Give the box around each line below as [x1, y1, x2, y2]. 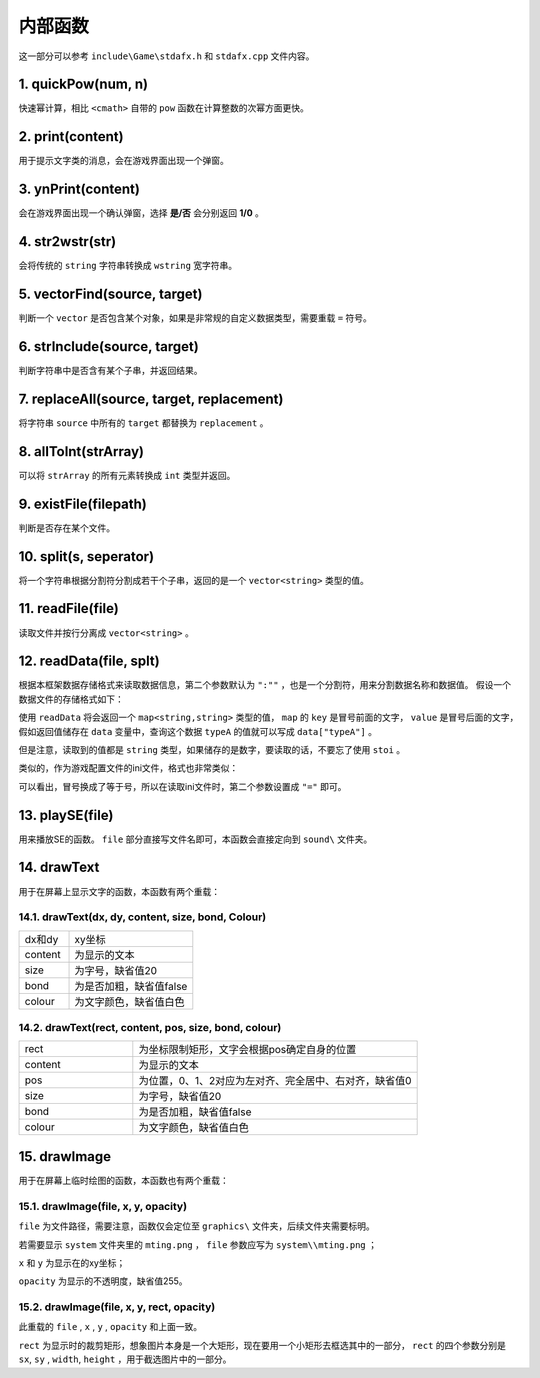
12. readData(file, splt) [18, 653, 160, 670]
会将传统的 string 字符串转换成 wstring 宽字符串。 [18, 260, 238, 272]
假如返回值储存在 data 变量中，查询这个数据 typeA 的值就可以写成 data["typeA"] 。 [18, 725, 378, 737]
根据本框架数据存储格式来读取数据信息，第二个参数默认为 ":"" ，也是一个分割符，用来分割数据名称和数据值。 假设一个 [18, 679, 512, 691]
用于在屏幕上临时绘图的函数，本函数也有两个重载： [18, 1174, 229, 1186]
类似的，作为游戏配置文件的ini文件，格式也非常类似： [18, 762, 239, 774]
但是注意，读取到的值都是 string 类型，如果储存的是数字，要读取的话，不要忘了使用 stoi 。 [18, 743, 406, 755]
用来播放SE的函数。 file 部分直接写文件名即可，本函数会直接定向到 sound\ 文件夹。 [18, 833, 373, 845]
